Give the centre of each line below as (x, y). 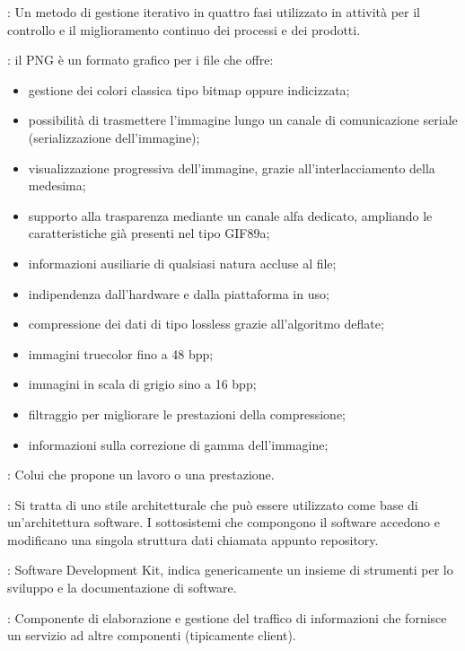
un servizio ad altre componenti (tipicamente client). (152, 635)
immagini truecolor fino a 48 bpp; (121, 353)
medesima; (57, 185)
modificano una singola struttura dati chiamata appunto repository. (193, 539)
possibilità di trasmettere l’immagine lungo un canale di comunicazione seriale (243, 120)
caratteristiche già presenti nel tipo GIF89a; (149, 233)
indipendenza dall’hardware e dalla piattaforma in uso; (179, 293)
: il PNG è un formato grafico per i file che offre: (140, 60)
